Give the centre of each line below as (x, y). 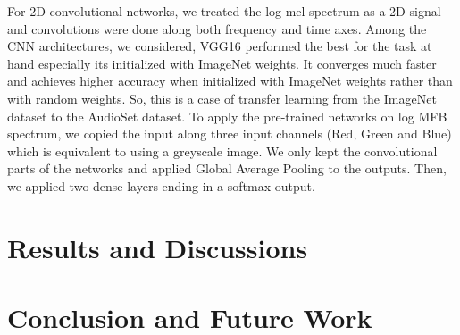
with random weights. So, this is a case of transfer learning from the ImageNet (222, 98)
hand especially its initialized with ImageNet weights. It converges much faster (222, 63)
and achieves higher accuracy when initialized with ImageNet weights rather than (230, 81)
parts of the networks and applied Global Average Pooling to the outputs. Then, (227, 168)
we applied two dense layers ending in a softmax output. (161, 185)
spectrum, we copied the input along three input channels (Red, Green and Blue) (230, 134)
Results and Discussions (158, 247)
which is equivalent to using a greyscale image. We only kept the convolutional (222, 151)
